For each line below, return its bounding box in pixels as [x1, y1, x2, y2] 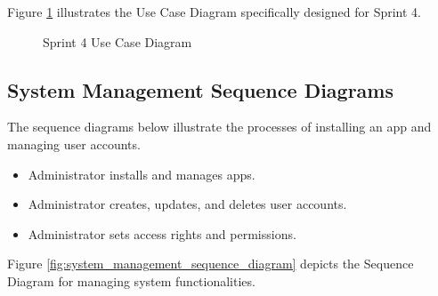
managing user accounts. [7, 134, 141, 153]
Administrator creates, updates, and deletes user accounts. [28, 195, 347, 213]
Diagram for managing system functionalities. [7, 271, 255, 290]
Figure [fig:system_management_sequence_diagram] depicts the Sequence [7, 254, 414, 273]
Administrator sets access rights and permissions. [28, 224, 296, 243]
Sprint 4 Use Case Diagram [43, 32, 192, 51]
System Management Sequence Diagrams [7, 76, 394, 103]
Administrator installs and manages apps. [28, 164, 255, 183]
